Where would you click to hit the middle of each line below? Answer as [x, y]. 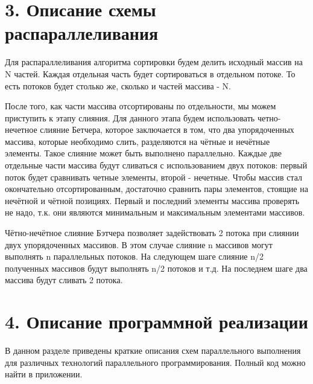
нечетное [21, 130]
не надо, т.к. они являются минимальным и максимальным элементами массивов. [155, 212]
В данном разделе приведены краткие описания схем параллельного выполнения [153, 350]
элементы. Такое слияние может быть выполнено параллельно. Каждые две [143, 153]
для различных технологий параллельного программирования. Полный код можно [155, 362]
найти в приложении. [44, 374]
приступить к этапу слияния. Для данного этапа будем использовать [130, 117]
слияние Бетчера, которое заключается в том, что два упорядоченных [167, 130]
